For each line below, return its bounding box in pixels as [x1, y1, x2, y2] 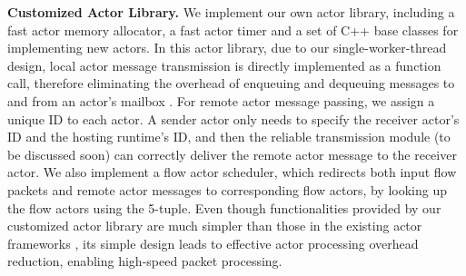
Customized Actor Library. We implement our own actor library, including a [7, 3, 455, 21]
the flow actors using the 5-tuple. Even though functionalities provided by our [7, 198, 441, 217]
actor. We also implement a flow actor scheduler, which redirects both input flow [7, 163, 457, 182]
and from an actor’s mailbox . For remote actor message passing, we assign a [7, 91, 435, 110]
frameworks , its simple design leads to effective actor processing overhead [7, 233, 419, 252]
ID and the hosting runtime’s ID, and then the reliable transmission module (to [7, 127, 451, 146]
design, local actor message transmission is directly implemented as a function [7, 55, 441, 74]
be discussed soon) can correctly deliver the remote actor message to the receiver [7, 144, 457, 163]
